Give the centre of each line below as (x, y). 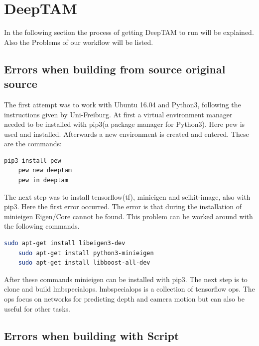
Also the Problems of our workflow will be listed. (79, 42)
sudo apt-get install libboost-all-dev (84, 263)
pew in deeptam (43, 180)
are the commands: (33, 144)
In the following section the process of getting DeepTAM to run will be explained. (129, 32)
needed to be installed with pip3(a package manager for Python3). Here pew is (125, 124)
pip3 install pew (33, 161)
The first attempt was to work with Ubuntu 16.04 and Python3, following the (123, 104)
